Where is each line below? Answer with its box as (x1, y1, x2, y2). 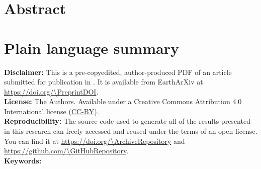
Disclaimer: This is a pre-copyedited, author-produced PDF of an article (4, 66, 232, 77)
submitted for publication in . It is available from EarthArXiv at (4, 76, 203, 87)
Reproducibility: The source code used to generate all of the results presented (4, 116, 250, 126)
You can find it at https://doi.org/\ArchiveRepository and (4, 135, 185, 146)
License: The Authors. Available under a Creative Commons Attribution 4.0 (4, 96, 242, 107)
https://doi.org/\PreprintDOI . (4, 86, 99, 97)
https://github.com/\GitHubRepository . (4, 145, 129, 156)
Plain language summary (4, 37, 180, 58)
